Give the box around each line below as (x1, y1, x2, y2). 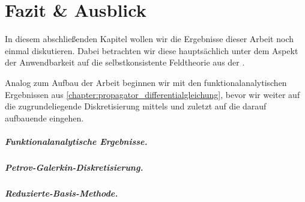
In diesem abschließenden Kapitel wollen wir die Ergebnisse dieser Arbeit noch (5, 32, 294, 45)
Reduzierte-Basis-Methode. (5, 186, 118, 199)
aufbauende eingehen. (5, 111, 84, 124)
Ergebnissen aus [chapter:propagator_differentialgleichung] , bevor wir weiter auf (5, 88, 300, 100)
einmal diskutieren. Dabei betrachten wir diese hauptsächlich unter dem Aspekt (5, 44, 298, 57)
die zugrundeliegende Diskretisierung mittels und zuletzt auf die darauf (5, 100, 267, 112)
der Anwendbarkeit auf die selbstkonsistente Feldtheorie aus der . (5, 56, 245, 69)
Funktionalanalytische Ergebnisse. (5, 135, 148, 147)
